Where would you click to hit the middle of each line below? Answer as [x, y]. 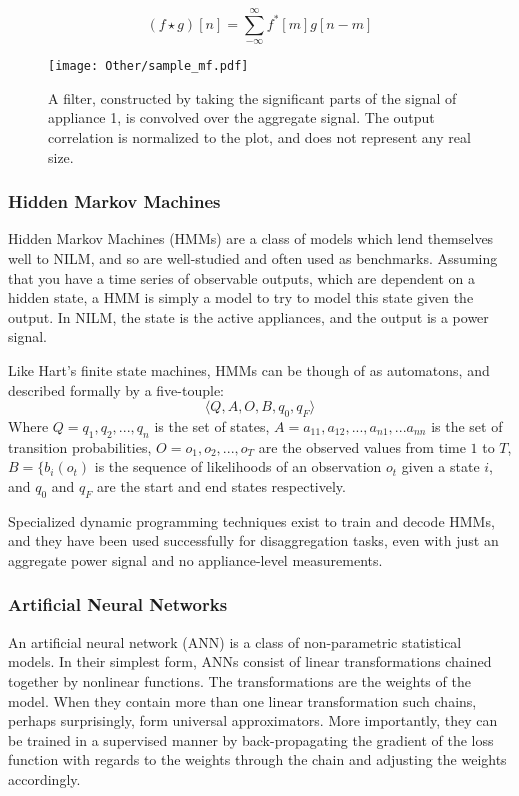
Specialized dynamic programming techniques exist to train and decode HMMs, [251, 520]
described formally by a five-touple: [116, 389]
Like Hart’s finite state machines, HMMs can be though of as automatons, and [249, 370]
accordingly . [44, 778]
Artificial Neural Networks [118, 604]
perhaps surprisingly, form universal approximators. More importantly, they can [253, 720]
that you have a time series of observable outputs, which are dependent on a [242, 277]
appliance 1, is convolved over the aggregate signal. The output [241, 117]
